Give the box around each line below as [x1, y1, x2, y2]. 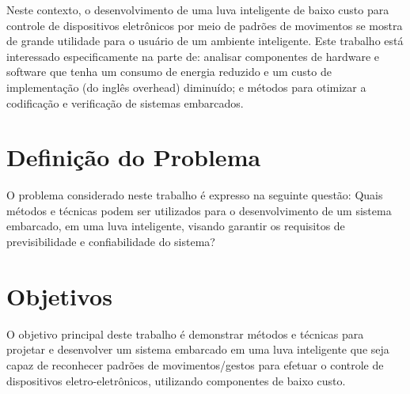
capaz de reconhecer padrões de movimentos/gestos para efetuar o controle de [6, 356, 384, 373]
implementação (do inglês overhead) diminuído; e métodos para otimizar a [6, 78, 366, 95]
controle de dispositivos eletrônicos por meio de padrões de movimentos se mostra [6, 17, 403, 33]
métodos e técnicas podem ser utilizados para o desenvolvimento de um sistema [6, 202, 392, 218]
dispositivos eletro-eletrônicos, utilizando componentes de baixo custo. [6, 372, 346, 388]
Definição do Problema [6, 141, 261, 173]
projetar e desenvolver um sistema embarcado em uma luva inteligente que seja [6, 341, 389, 358]
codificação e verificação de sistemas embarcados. [6, 94, 244, 111]
